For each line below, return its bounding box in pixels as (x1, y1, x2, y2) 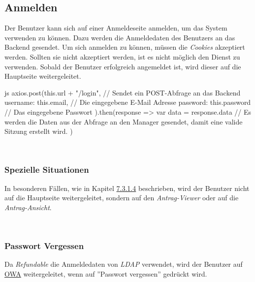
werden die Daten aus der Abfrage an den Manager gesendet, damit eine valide (4, 116, 243, 126)
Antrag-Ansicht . (4, 202, 52, 212)
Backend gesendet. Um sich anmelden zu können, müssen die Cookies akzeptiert (4, 42, 245, 52)
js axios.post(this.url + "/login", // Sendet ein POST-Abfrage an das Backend (4, 87, 241, 97)
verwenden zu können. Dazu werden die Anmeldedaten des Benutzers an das (4, 32, 235, 42)
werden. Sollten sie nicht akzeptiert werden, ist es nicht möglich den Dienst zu (4, 51, 240, 62)
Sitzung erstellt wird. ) (4, 126, 73, 136)
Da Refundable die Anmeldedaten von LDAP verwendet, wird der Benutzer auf (4, 259, 243, 269)
